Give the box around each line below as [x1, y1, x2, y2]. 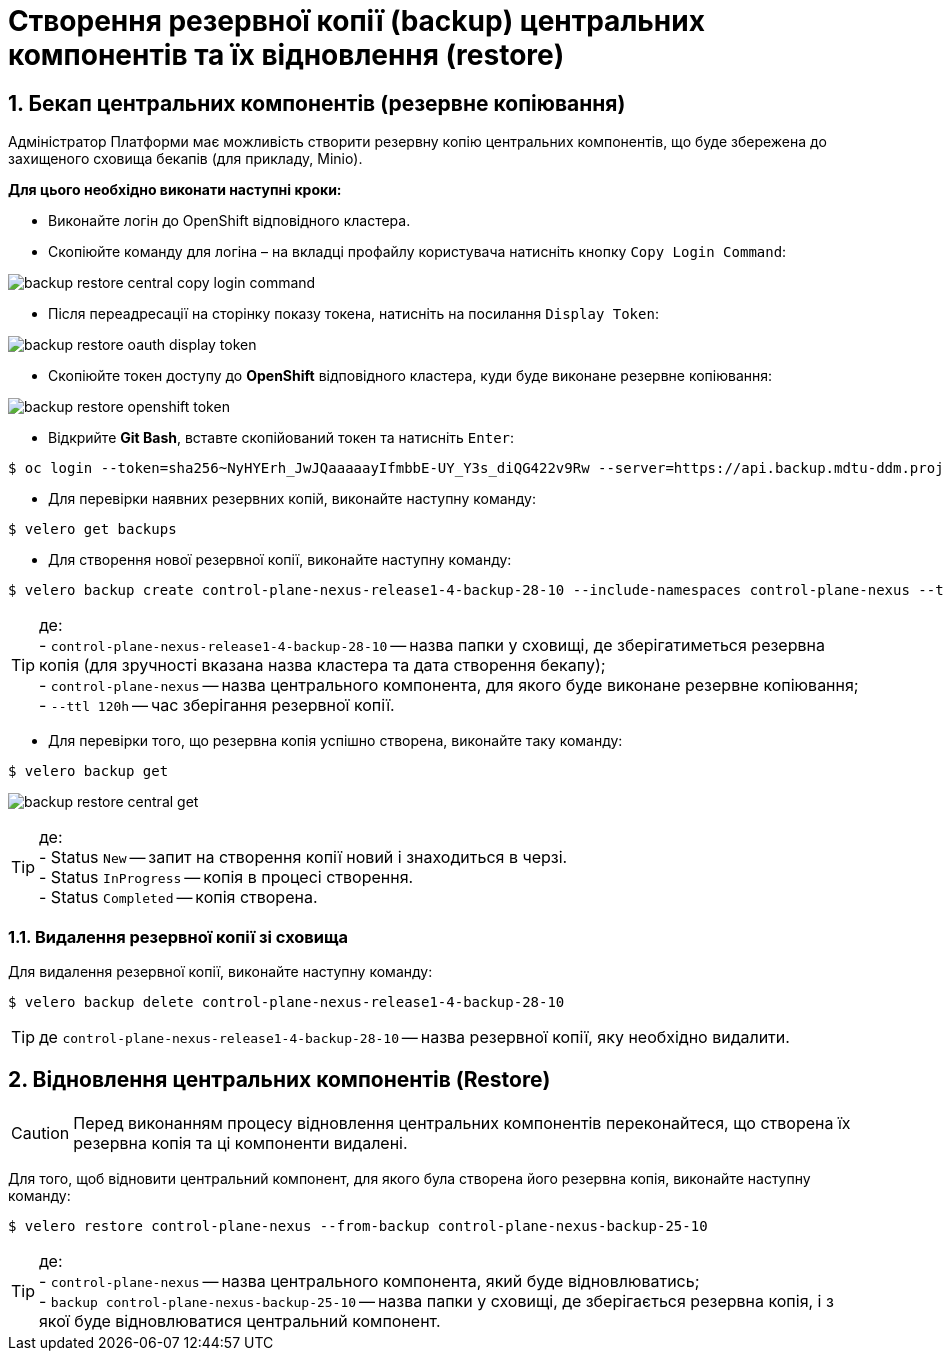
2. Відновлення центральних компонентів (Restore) [8, 1067, 551, 1093]
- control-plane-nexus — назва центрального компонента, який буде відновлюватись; [39, 1270, 700, 1291]
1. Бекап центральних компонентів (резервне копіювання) [8, 90, 626, 116]
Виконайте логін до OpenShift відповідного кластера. [48, 212, 411, 230]
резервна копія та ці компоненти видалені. [73, 1132, 408, 1153]
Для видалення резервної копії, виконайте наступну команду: [8, 962, 433, 980]
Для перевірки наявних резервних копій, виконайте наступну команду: [48, 490, 536, 508]
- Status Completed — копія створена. [39, 887, 318, 908]
